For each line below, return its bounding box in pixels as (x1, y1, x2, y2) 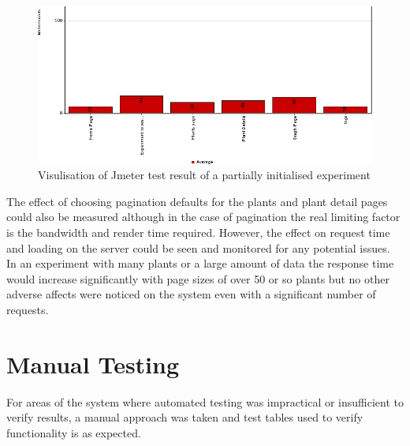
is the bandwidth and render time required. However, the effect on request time (6, 223, 390, 240)
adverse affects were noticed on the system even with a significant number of (6, 286, 376, 302)
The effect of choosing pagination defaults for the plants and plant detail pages (6, 193, 388, 209)
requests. (6, 301, 49, 317)
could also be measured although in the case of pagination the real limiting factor (6, 208, 401, 225)
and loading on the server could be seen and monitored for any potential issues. (6, 239, 390, 256)
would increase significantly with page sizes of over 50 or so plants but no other (6, 270, 389, 287)
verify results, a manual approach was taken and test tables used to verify (6, 409, 363, 425)
